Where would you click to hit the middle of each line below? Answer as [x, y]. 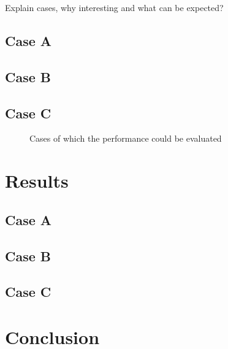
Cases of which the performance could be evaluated [126, 138]
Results [37, 181]
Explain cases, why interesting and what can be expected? [114, 7]
